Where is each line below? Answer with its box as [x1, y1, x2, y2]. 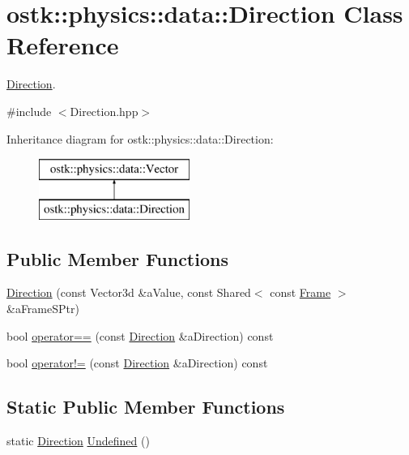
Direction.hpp [70, 102, 138, 119]
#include [6, 102, 52, 119]
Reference [6, 28, 119, 62]
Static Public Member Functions [6, 394, 285, 419]
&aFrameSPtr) [6, 300, 79, 317]
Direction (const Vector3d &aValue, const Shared [6, 284, 251, 301]
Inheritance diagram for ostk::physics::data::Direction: [6, 130, 274, 147]
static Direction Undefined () [6, 432, 150, 449]
